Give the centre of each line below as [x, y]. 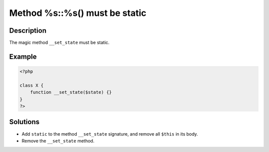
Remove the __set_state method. [58, 141]
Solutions [24, 122]
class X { [32, 85]
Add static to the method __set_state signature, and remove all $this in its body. [110, 134]
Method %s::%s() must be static [78, 13]
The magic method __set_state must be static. [59, 43]
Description [28, 31]
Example [23, 56]
